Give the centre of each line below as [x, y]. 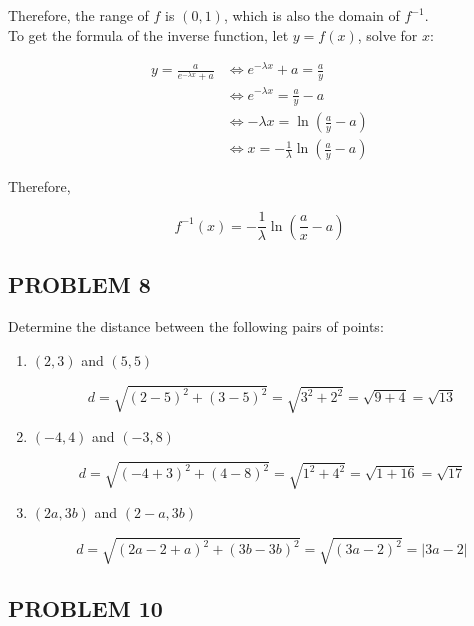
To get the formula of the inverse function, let [148, 34]
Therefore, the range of [78, 15]
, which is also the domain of [311, 15]
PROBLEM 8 [79, 284]
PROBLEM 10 [85, 607]
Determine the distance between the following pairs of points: [196, 326]
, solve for [387, 34]
